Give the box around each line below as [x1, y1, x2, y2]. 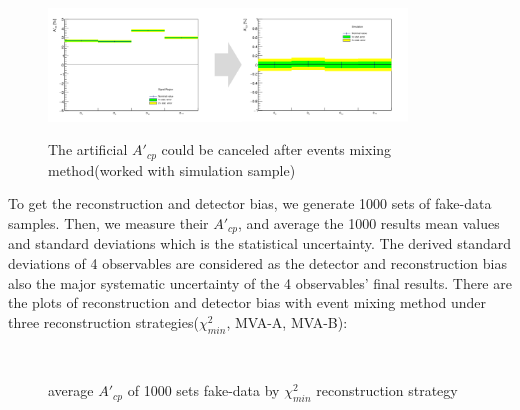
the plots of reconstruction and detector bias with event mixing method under [8, 292, 486, 313]
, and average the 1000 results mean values [238, 212, 500, 233]
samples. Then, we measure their [8, 212, 209, 233]
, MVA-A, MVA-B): [226, 311, 348, 332]
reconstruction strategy [316, 380, 458, 401]
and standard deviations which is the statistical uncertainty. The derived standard [8, 233, 512, 254]
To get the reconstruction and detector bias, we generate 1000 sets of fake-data [8, 193, 492, 214]
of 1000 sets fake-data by [127, 380, 280, 401]
